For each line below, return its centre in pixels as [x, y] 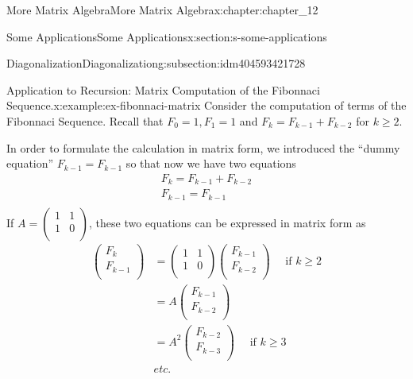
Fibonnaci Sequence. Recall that [85, 120]
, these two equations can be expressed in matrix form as [228, 222]
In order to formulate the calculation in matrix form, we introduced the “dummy [203, 147]
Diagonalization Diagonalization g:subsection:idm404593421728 [156, 63]
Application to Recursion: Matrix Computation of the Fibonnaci [163, 89]
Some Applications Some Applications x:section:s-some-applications [167, 36]
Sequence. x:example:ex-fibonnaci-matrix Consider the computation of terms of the [206, 105]
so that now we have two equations [211, 163]
